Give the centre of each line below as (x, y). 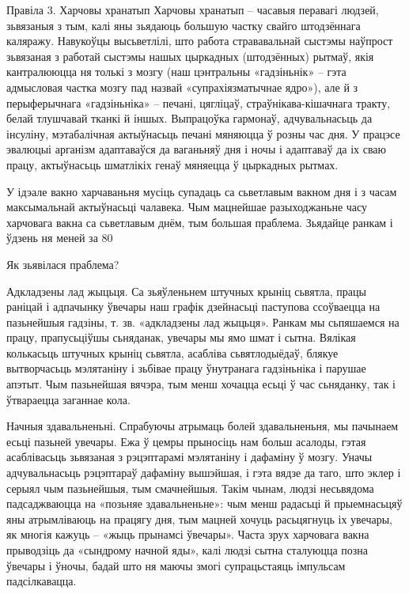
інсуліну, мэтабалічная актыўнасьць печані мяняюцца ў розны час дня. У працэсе (203, 133)
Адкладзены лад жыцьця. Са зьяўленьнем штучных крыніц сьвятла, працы (186, 291)
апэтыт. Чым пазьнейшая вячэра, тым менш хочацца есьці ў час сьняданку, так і (201, 384)
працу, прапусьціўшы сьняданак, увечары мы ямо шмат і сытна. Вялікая (181, 337)
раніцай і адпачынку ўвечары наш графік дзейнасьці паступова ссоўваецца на (193, 306)
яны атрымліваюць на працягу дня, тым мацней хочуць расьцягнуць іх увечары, (200, 518)
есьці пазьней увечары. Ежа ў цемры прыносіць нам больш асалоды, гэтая (186, 441)
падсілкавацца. (42, 581)
